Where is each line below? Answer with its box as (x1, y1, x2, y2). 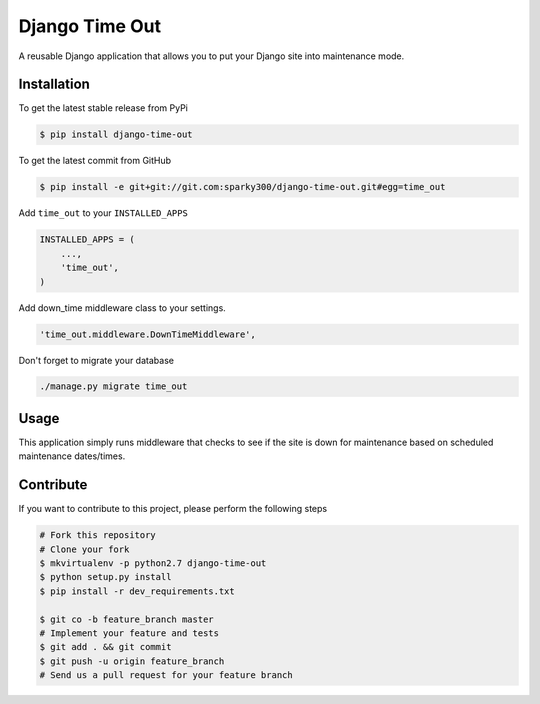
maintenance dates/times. (18, 450, 126, 462)
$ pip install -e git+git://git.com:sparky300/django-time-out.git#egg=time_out (39, 181, 446, 193)
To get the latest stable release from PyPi (18, 102, 189, 114)
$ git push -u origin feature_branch (39, 655, 225, 667)
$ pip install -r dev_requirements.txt (39, 585, 235, 597)
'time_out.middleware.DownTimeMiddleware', (39, 328, 257, 340)
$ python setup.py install (39, 571, 172, 583)
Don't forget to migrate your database (18, 354, 175, 366)
